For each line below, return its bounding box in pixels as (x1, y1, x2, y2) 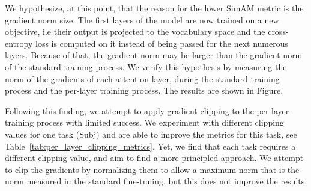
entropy (5, 37, 33, 49)
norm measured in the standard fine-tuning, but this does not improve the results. (5, 175, 307, 187)
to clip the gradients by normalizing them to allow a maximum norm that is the (5, 163, 300, 175)
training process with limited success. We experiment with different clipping (5, 116, 284, 129)
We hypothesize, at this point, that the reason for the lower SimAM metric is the (5, 2, 304, 14)
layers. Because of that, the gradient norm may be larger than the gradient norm (5, 49, 303, 61)
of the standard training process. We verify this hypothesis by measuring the (5, 60, 287, 73)
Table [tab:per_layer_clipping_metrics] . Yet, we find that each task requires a (5, 139, 296, 152)
